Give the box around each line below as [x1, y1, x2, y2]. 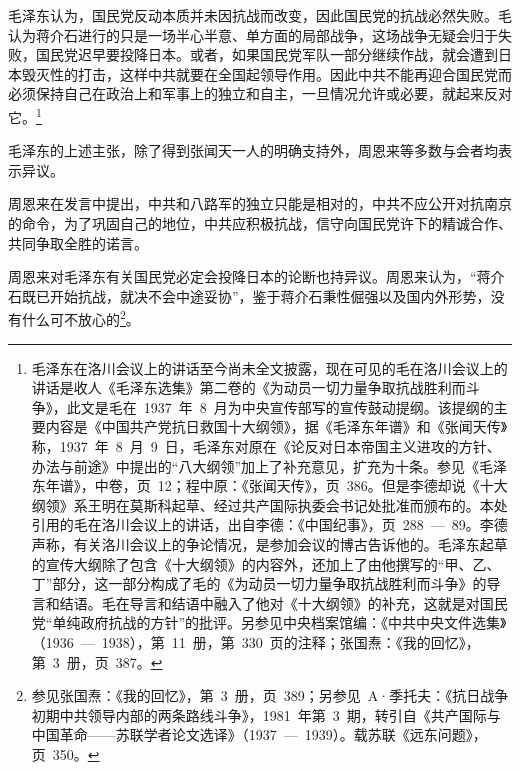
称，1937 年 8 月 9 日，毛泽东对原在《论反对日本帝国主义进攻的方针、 [31, 436, 501, 456]
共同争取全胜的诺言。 [8, 232, 148, 253]
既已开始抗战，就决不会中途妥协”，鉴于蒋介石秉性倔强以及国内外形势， [21, 285, 491, 306]
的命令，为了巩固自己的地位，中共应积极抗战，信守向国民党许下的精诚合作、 [8, 213, 512, 233]
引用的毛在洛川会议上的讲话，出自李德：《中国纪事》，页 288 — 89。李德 [31, 514, 508, 535]
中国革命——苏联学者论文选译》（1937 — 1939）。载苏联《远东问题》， [31, 724, 487, 745]
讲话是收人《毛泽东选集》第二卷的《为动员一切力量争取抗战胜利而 [31, 377, 466, 398]
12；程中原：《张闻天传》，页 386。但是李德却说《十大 [157, 475, 508, 496]
